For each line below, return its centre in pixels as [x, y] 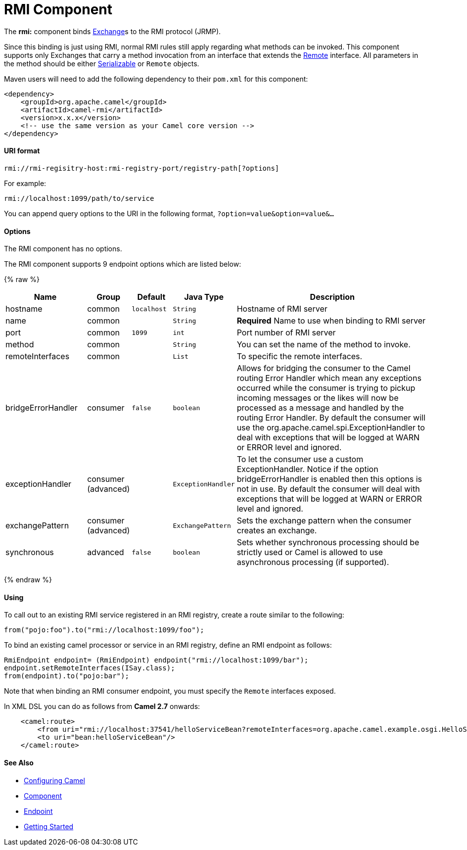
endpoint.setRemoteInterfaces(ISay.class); [90, 668]
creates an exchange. [277, 531]
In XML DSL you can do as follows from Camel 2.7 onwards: [102, 707]
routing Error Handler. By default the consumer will [331, 418]
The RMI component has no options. [63, 249]
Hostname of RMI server [282, 309]
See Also [19, 763]
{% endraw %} [28, 580]
